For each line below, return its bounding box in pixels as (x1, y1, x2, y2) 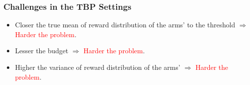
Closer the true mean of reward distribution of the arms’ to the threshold (15, 20, 235, 30)
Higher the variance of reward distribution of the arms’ (15, 62, 180, 72)
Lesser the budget (15, 45, 69, 56)
